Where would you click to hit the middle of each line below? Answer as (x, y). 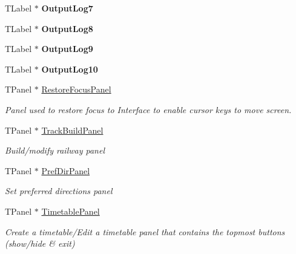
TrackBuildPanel (72, 130)
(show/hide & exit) (40, 243)
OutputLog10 (70, 69)
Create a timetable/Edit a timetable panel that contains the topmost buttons (145, 231)
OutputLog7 (67, 8)
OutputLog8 (67, 28)
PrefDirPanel (66, 170)
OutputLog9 (67, 49)
